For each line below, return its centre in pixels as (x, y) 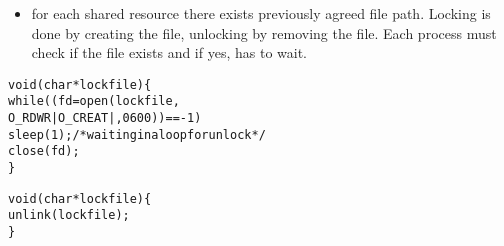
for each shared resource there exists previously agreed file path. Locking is (261, 13)
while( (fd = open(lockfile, (94, 101)
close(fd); (44, 151)
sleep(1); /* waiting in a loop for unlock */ (137, 134)
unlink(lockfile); (69, 215)
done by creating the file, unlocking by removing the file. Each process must (264, 32)
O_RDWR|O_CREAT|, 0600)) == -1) (105, 118)
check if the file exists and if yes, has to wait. (169, 52)
